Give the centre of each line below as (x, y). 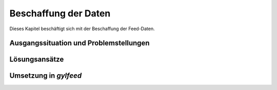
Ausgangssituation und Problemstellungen (80, 43)
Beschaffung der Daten (60, 13)
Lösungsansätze (37, 60)
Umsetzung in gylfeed (46, 76)
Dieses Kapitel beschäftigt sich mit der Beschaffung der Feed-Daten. (82, 29)
